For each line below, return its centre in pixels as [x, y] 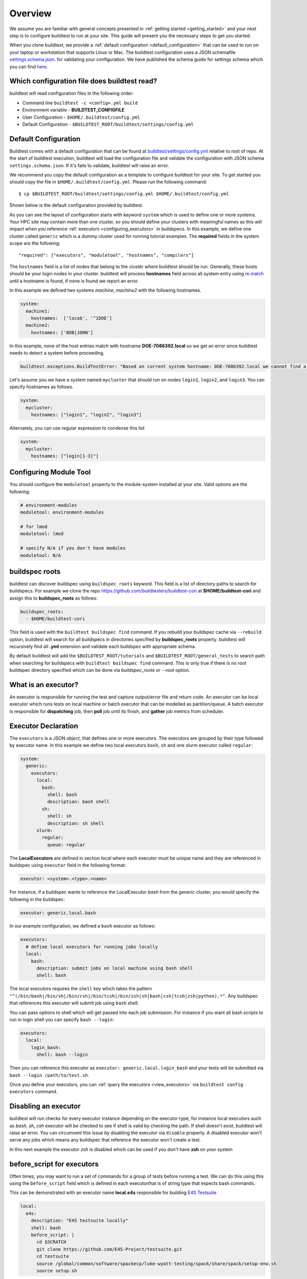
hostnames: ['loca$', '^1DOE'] [72, 318]
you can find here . [29, 67]
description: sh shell [75, 823]
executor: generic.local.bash [58, 913]
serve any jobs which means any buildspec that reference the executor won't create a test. [105, 1140]
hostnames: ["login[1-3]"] [65, 456]
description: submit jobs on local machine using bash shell [115, 968]
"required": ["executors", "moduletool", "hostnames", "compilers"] [106, 255]
